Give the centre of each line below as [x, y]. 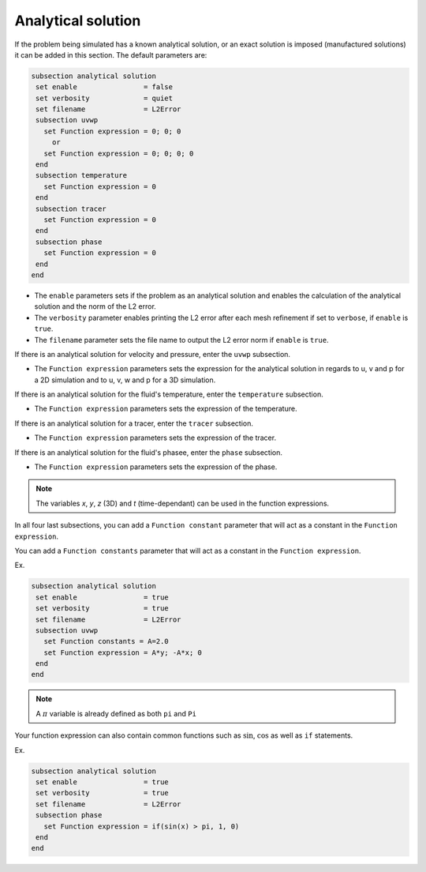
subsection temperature [82, 175]
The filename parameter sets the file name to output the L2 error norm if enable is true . [181, 340]
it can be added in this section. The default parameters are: [111, 54]
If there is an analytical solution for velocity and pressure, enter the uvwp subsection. [153, 354]
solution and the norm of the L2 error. [95, 306]
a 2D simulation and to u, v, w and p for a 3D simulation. [125, 380]
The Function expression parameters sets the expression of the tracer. [155, 438]
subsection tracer [71, 209]
